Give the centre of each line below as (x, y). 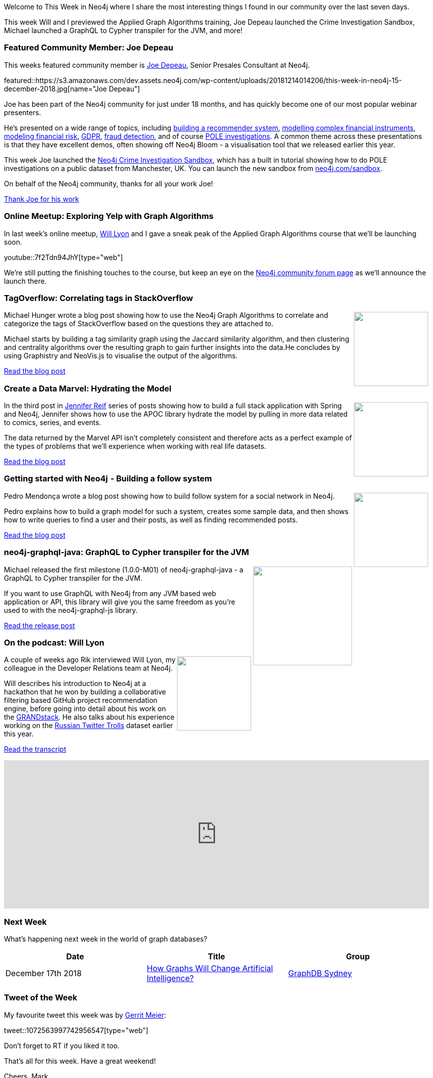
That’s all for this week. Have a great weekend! (80, 1061)
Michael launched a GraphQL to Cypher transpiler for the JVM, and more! (123, 30)
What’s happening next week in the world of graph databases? (106, 939)
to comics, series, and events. (53, 422)
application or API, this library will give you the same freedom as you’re (120, 602)
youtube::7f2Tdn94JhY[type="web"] (64, 257)
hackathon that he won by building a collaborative (85, 692)
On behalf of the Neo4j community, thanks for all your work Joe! (108, 183)
